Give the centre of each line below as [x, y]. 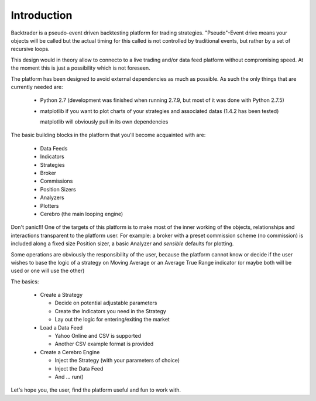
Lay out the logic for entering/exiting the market [112, 320]
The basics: [25, 282]
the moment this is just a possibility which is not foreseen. [80, 68]
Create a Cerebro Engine [70, 352]
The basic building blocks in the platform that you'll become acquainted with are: [108, 135]
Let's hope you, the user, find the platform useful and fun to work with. [96, 390]
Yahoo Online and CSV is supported [98, 336]
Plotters [49, 205]
